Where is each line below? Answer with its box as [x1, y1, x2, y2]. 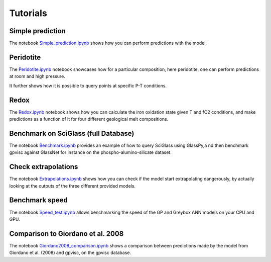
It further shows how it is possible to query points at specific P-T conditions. [9, 82, 167, 89]
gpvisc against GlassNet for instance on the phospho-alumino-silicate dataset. [9, 149, 172, 155]
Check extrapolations [9, 162, 78, 171]
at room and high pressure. [9, 73, 65, 79]
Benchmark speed [9, 196, 68, 205]
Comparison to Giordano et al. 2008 [9, 229, 124, 238]
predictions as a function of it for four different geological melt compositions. [9, 116, 169, 122]
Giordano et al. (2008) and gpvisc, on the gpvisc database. [9, 249, 131, 256]
